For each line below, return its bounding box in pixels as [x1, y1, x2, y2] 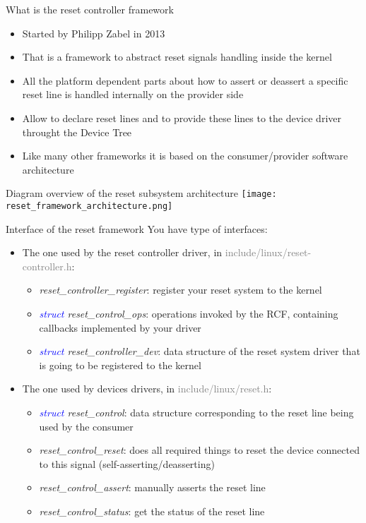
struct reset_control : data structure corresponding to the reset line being [39, 405, 354, 419]
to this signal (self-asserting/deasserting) [39, 456, 215, 471]
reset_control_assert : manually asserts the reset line [39, 480, 266, 495]
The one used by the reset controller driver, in [22, 245, 223, 260]
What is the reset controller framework [6, 2, 174, 16]
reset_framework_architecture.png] [6, 201, 173, 211]
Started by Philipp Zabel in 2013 [22, 25, 165, 40]
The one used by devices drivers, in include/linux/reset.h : [22, 381, 272, 396]
